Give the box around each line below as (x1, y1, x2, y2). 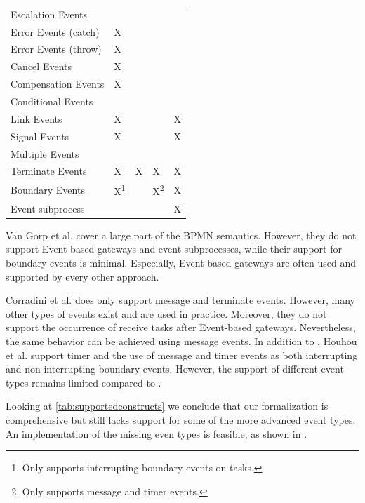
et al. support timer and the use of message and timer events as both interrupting (6, 347, 358, 362)
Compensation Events (11, 76, 105, 91)
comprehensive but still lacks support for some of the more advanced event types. (6, 412, 356, 427)
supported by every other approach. (6, 269, 159, 283)
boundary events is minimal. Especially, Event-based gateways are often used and (6, 255, 357, 269)
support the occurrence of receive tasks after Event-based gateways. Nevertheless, (6, 320, 356, 335)
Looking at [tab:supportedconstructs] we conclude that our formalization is (6, 398, 328, 413)
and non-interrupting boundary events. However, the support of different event (6, 361, 344, 376)
